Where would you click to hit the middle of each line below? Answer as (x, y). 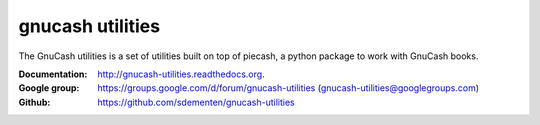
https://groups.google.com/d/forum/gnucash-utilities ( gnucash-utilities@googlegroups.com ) (288, 88)
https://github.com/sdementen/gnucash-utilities (196, 102)
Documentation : (53, 74)
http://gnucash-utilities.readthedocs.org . (181, 74)
